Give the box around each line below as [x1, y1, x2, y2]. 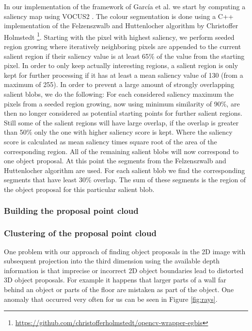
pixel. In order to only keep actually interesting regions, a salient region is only [4, 60, 238, 70]
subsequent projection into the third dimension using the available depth [4, 256, 220, 266]
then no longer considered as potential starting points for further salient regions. [4, 108, 242, 118]
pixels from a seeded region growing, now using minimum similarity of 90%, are [4, 98, 240, 108]
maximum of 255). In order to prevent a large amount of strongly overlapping [4, 79, 235, 89]
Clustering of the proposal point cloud [4, 227, 157, 239]
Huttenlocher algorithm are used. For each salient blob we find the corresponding [4, 165, 245, 175]
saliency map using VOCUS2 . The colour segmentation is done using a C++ [4, 11, 234, 21]
